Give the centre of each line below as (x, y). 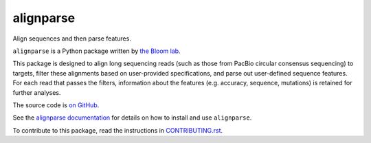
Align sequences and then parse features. (72, 38)
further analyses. (37, 92)
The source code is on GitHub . (56, 105)
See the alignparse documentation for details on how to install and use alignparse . (132, 118)
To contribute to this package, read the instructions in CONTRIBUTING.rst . (118, 130)
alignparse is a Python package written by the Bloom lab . (97, 51)
